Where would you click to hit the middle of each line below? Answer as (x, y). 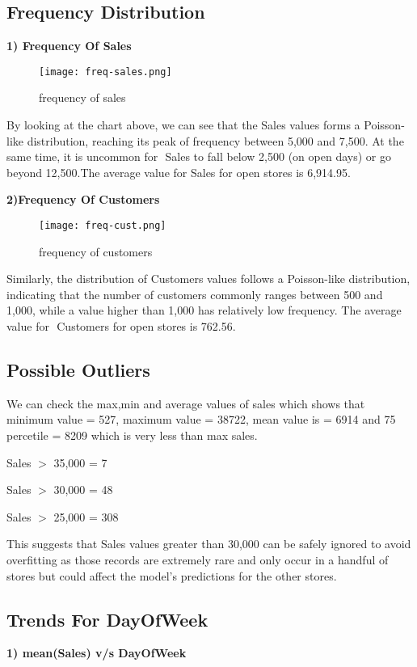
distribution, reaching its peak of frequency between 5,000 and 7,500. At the (215, 140)
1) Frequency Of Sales (69, 46)
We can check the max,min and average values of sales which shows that (186, 403)
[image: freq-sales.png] (105, 72)
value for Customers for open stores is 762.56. (121, 326)
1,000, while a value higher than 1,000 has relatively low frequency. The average (204, 310)
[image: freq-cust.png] (103, 226)
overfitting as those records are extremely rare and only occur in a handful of (198, 559)
